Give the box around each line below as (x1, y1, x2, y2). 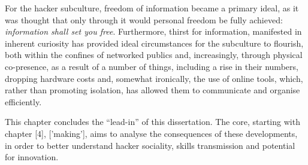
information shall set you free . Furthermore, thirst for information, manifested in (5, 25, 302, 38)
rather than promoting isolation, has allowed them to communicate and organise (5, 84, 300, 96)
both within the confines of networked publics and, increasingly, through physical (5, 48, 303, 61)
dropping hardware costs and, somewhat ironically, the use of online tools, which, (5, 72, 303, 84)
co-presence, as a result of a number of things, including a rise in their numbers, (5, 60, 298, 72)
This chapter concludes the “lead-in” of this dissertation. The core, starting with (5, 115, 300, 128)
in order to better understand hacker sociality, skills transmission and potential (5, 139, 295, 151)
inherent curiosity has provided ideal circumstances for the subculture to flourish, (5, 36, 304, 49)
